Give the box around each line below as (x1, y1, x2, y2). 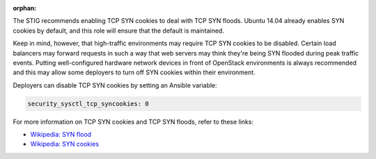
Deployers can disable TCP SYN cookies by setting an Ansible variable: (13, 81, 217, 90)
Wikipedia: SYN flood (30, 131, 92, 139)
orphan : (13, 4, 37, 12)
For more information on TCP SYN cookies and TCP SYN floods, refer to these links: (13, 117, 254, 126)
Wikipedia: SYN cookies (30, 140, 100, 149)
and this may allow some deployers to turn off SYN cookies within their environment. (13, 68, 256, 76)
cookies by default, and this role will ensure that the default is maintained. (13, 26, 224, 35)
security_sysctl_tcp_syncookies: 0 (27, 99, 149, 108)
